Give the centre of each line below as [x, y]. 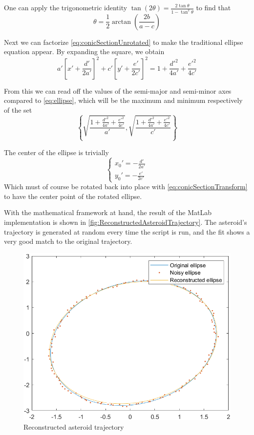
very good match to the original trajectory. [68, 241]
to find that [213, 7]
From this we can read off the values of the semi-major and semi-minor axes [118, 90]
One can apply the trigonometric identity [66, 7]
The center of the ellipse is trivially [56, 152]
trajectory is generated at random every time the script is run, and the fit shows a [127, 231]
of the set [18, 109]
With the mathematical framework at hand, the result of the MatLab [108, 212]
